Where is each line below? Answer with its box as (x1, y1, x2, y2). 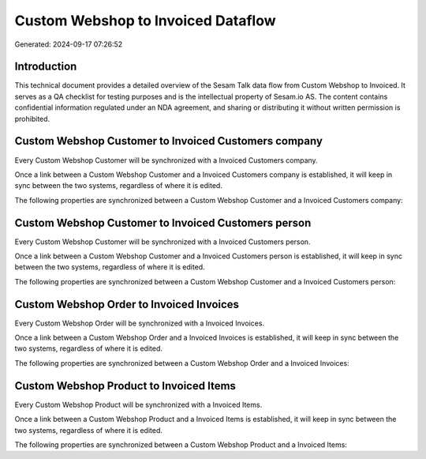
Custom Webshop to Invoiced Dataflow (14, 12, 276, 29)
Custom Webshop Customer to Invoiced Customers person (14, 216, 312, 229)
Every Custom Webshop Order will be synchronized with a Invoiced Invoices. (14, 318, 264, 328)
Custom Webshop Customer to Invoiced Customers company (14, 134, 323, 148)
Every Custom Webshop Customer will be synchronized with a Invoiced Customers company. (14, 155, 319, 165)
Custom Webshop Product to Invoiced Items (14, 379, 237, 393)
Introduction (14, 60, 77, 73)
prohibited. (14, 114, 50, 123)
